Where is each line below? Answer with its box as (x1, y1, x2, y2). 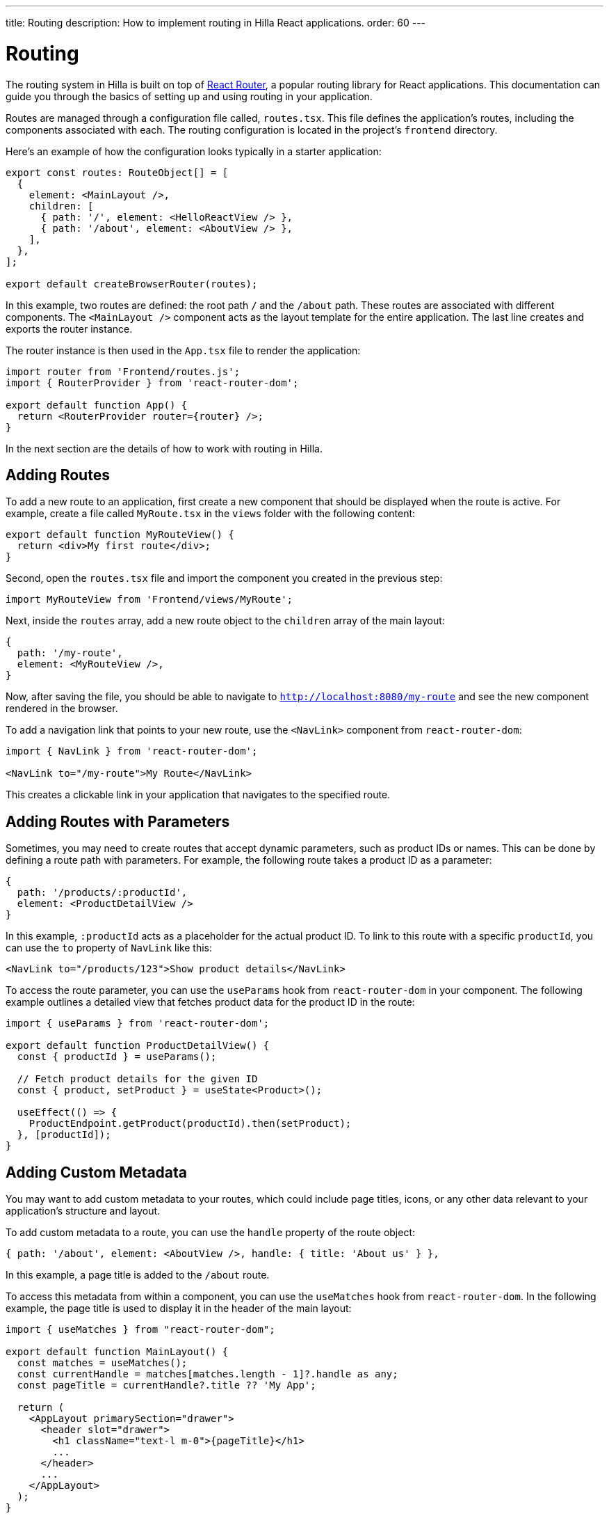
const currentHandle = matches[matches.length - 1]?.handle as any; (17, 1368, 398, 1380)
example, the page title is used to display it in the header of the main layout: (6, 1302, 352, 1315)
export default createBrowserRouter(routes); (6, 278, 258, 290)
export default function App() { (6, 399, 188, 411)
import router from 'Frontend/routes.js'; (6, 365, 241, 377)
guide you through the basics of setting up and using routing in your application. (6, 90, 373, 102)
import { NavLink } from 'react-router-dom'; (6, 745, 258, 757)
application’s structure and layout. (6, 1205, 161, 1217)
